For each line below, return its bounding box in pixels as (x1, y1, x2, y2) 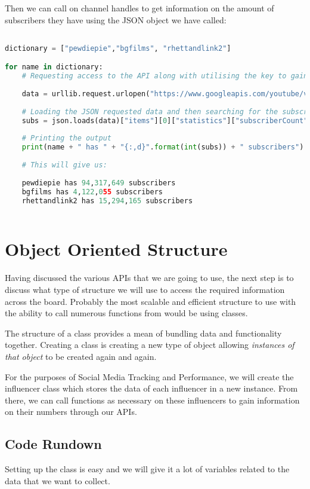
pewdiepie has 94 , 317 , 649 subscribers (21, 178, 176, 187)
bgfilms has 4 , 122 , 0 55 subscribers (21, 187, 163, 196)
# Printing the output (21, 134, 111, 143)
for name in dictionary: (5, 63, 103, 72)
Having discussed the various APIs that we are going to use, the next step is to (5, 271, 294, 284)
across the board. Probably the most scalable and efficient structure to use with (5, 295, 296, 307)
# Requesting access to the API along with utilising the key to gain (21, 72, 308, 81)
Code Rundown (5, 435, 102, 453)
